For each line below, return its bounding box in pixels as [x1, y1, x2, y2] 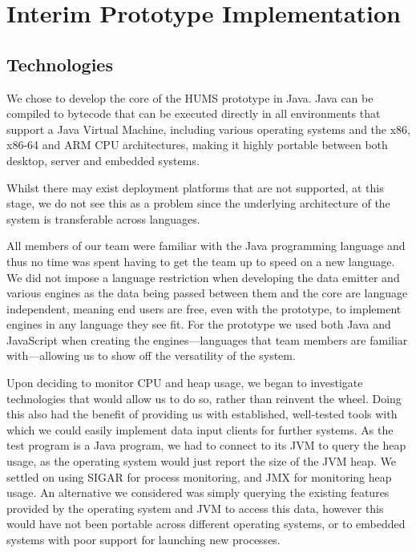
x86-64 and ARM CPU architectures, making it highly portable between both [6, 136, 388, 153]
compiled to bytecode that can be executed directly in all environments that [6, 105, 381, 122]
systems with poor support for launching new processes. [6, 531, 281, 548]
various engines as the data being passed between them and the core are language [6, 285, 408, 301]
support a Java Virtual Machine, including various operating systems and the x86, [6, 120, 410, 137]
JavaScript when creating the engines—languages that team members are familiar [6, 331, 408, 348]
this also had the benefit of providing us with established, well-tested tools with [6, 406, 398, 422]
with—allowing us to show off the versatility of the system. [6, 347, 296, 364]
